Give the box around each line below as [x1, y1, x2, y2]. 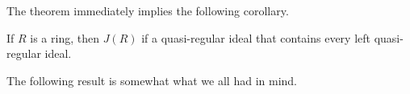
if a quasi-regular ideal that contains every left [141, 29, 370, 46]
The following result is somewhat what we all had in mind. [6, 72, 297, 88]
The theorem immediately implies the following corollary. [6, 2, 289, 18]
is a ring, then [30, 29, 99, 46]
